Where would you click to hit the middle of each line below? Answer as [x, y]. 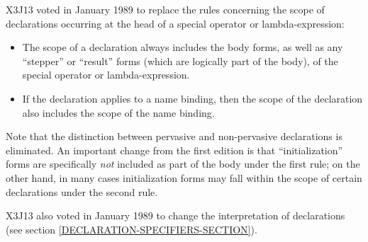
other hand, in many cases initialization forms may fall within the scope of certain [184, 177]
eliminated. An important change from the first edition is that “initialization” [174, 150]
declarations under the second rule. [82, 191]
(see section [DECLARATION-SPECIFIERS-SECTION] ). [132, 229]
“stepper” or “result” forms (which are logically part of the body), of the [180, 60]
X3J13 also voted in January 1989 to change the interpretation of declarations [175, 215]
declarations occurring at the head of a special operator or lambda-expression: [175, 23]
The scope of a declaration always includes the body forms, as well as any [183, 47]
